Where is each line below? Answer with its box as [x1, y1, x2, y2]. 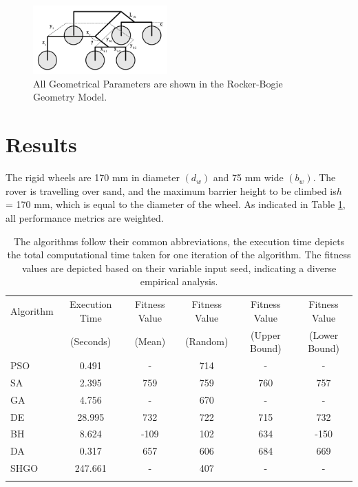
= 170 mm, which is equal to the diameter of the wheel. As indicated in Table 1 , [6, 197, 346, 211]
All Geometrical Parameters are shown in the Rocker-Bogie [33, 76, 283, 90]
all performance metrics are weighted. [6, 210, 164, 225]
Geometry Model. [33, 90, 107, 104]
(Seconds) [70, 334, 112, 349]
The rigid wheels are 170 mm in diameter [6, 170, 180, 185]
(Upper [251, 327, 281, 342]
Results [6, 130, 77, 158]
